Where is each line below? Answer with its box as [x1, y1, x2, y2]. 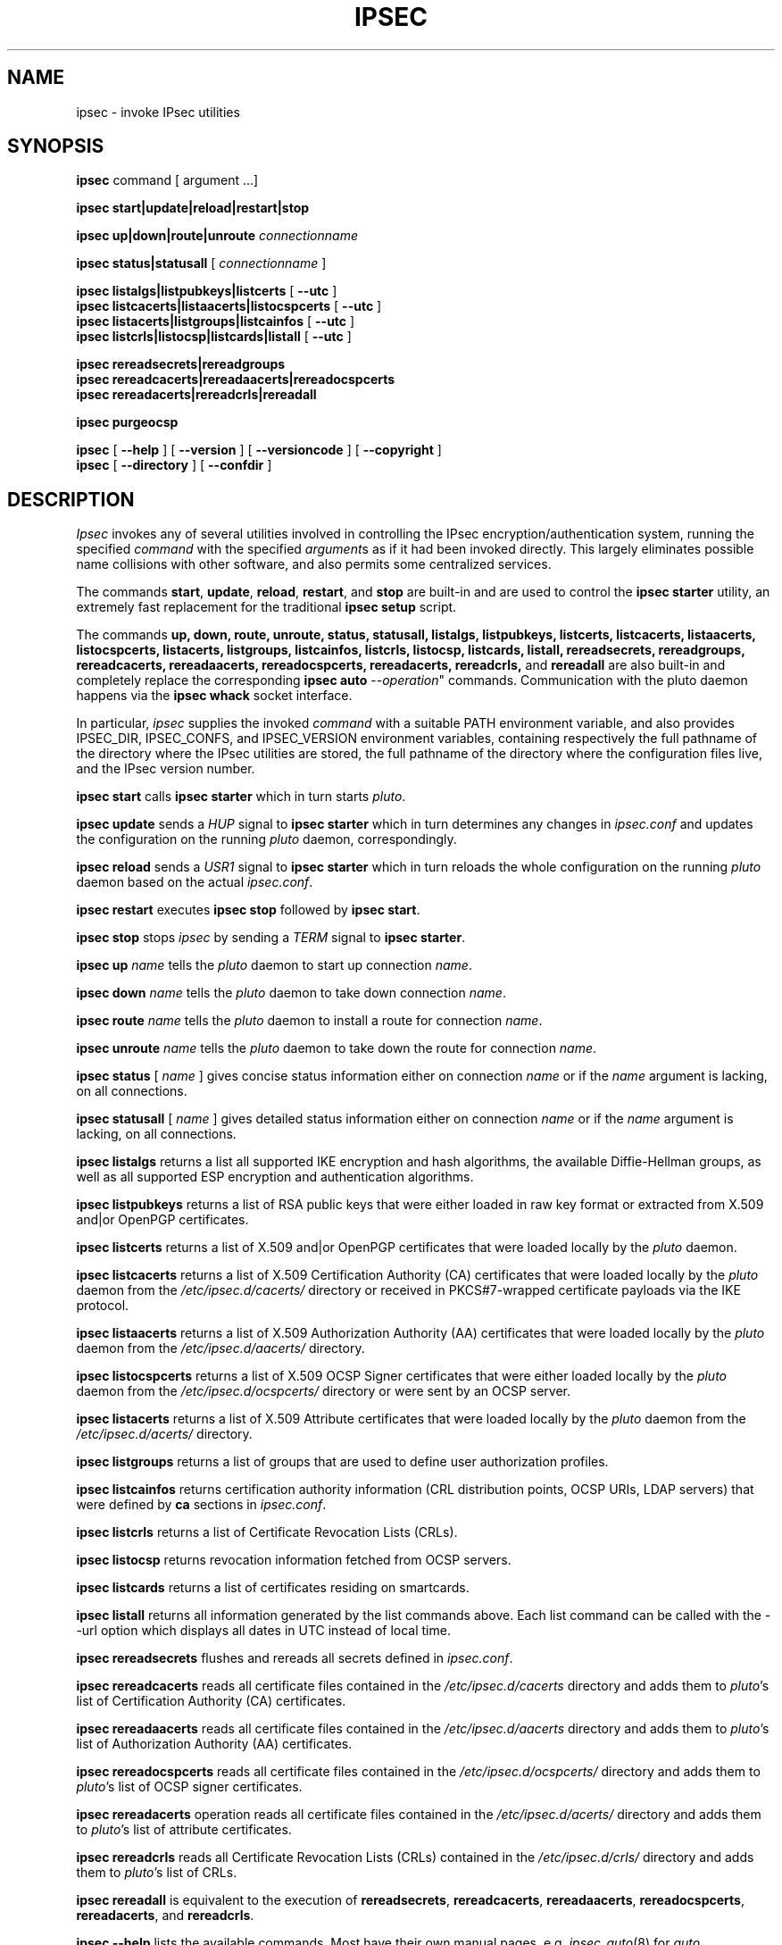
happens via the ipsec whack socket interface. [76, 688, 353, 704]
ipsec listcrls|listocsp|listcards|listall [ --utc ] [76, 329, 352, 345]
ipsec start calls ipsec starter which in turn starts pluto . [76, 789, 406, 805]
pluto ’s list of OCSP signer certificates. [76, 1779, 303, 1795]
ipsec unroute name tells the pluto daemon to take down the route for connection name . [76, 1040, 597, 1056]
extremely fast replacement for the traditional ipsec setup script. [76, 599, 457, 615]
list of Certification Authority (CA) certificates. [76, 1693, 346, 1709]
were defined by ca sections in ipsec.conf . [76, 1497, 327, 1513]
